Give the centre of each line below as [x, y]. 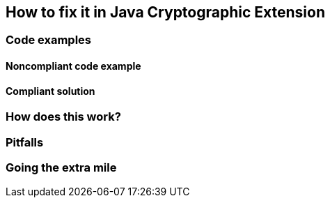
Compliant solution [50, 91]
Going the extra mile [61, 167]
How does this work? [63, 117]
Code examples [49, 40]
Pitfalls [25, 142]
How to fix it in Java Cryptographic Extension [165, 12]
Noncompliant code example [73, 66]
